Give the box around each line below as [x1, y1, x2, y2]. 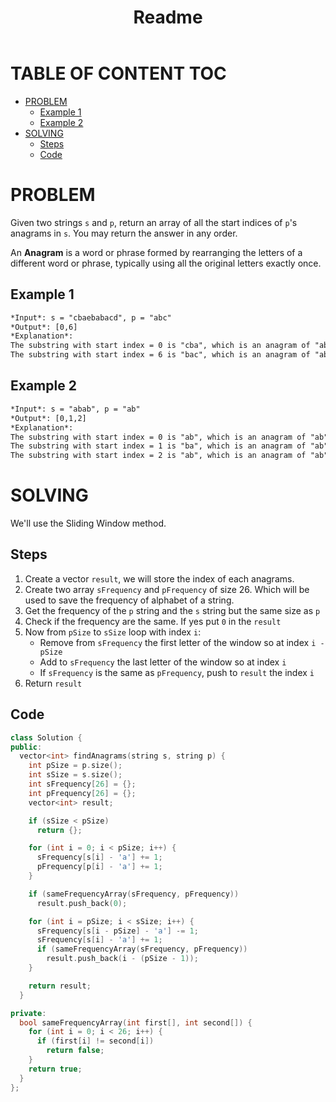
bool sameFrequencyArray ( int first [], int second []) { [19, 1017, 253, 1028]
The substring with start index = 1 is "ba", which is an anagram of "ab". [10, 441, 333, 451]
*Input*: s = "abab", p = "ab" [10, 404, 141, 414]
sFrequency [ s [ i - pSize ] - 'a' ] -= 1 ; [36, 926, 199, 936]
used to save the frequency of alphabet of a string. [24, 594, 235, 606]
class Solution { [10, 732, 83, 743]
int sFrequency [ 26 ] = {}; [28, 779, 137, 790]
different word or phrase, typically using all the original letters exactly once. [10, 257, 322, 269]
